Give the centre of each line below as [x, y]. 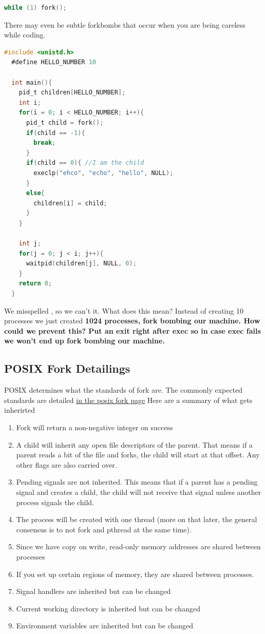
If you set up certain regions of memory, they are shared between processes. [135, 574]
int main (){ [32, 82]
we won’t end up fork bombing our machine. [84, 341]
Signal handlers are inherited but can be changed [93, 591]
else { [35, 193]
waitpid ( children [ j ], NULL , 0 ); [81, 264]
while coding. [25, 35]
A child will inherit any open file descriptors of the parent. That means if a [134, 444]
